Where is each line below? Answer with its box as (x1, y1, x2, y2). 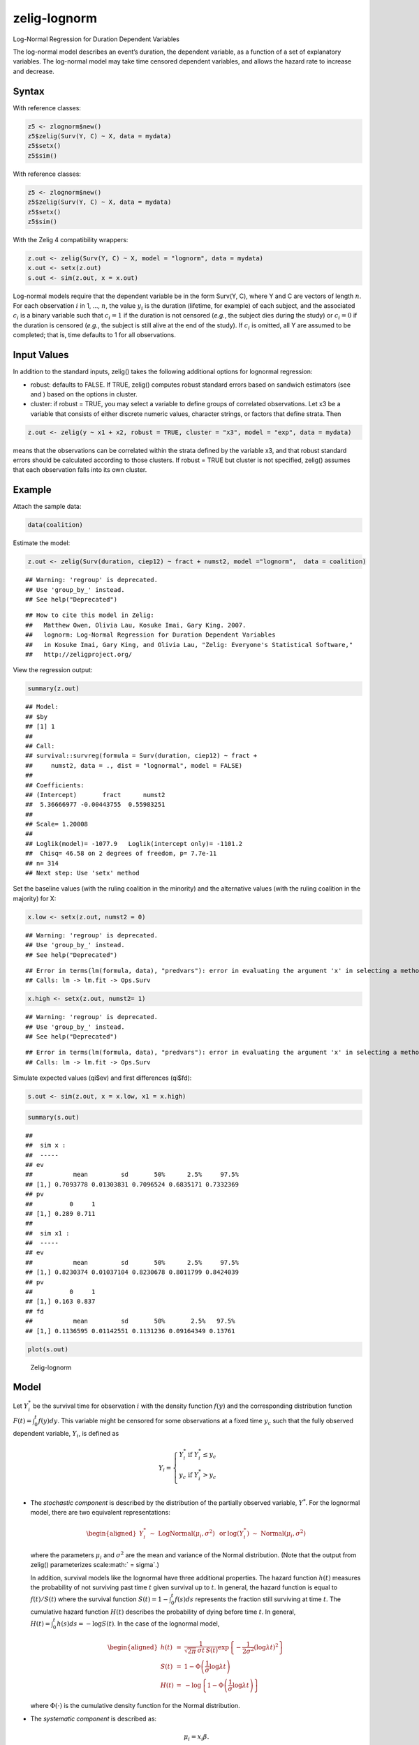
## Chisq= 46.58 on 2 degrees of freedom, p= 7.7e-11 (25, 849, 217, 858)
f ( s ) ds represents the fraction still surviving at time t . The (175, 1595, 341, 1603)
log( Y (227, 1529, 244, 1538)
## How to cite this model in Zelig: (25, 611, 155, 619)
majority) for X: (13, 894, 57, 903)
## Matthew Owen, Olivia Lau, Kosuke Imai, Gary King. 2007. (25, 621, 247, 629)
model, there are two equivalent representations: (30, 1508, 171, 1517)
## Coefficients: (25, 781, 84, 789)
